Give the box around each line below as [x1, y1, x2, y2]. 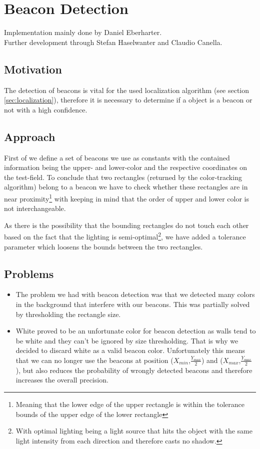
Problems [4, 265, 54, 281]
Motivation [4, 61, 62, 76]
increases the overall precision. [15, 374, 108, 385]
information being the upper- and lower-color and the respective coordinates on [4, 162, 247, 172]
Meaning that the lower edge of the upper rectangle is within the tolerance [15, 398, 244, 409]
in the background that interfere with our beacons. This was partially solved [15, 298, 250, 309]
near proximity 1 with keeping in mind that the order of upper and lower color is [4, 191, 249, 203]
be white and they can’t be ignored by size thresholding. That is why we [15, 335, 238, 345]
